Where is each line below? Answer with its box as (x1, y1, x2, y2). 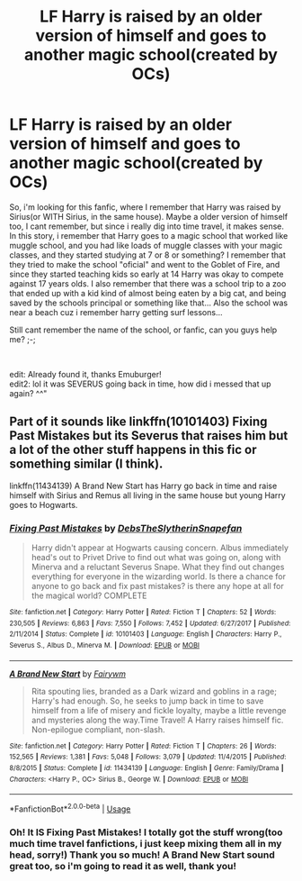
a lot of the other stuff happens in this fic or (9, 442, 257, 458)
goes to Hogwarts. (9, 499, 78, 510)
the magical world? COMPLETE (31, 590, 147, 601)
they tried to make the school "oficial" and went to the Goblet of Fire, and (9, 259, 280, 269)
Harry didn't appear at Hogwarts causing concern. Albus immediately (31, 542, 289, 553)
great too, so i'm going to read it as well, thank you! (9, 859, 236, 872)
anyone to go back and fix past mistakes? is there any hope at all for (31, 581, 285, 592)
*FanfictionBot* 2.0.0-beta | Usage (9, 802, 131, 814)
